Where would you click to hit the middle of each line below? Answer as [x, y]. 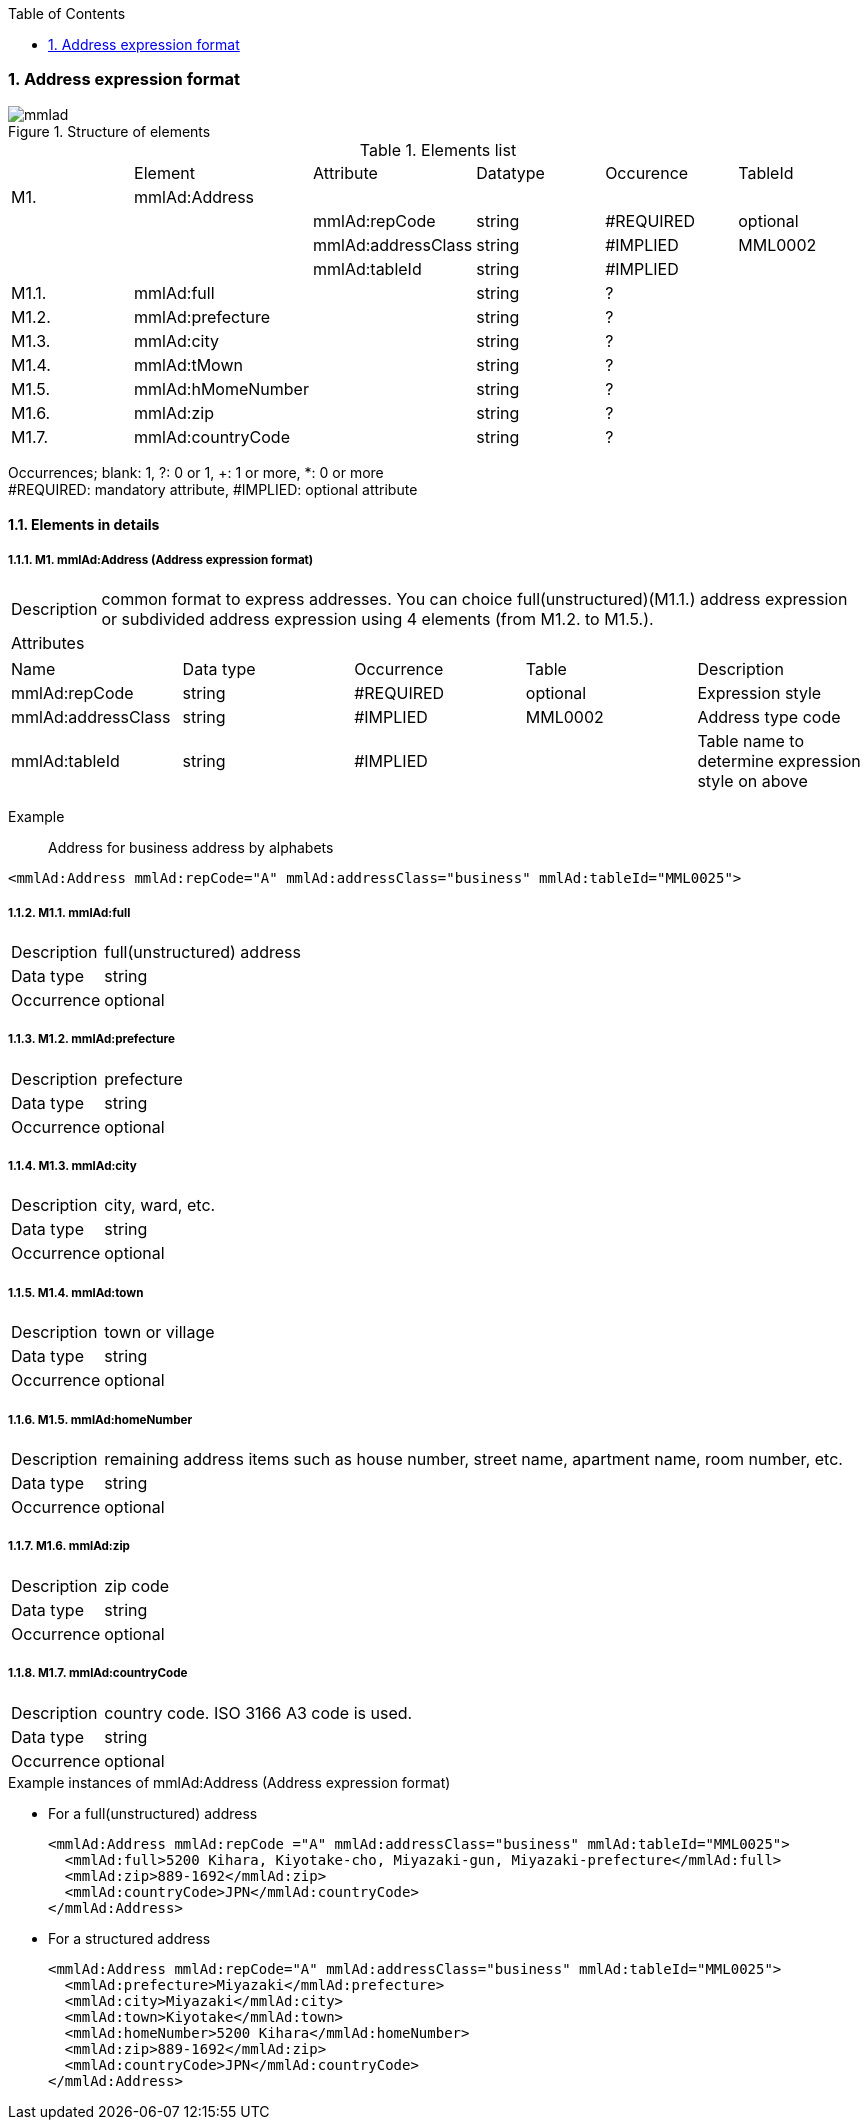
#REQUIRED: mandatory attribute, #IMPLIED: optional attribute [213, 489]
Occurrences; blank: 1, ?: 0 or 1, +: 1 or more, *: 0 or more [196, 472]
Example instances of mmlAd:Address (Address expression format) [229, 1782]
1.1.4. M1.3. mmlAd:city [72, 1166]
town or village [159, 1332]
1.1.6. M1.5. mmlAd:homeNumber [100, 1419]
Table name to [750, 741]
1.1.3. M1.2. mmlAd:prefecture [91, 1039]
